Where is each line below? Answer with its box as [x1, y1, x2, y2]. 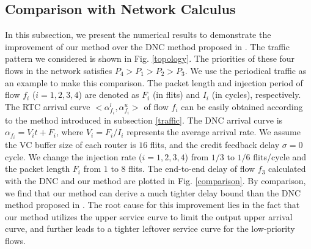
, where [56, 125, 84, 138]
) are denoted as [78, 88, 139, 101]
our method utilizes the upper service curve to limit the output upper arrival [5, 210, 293, 223]
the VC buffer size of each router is [5, 138, 136, 151]
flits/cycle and [253, 150, 307, 163]
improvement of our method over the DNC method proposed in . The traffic [5, 40, 290, 53]
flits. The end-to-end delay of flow [128, 162, 255, 175]
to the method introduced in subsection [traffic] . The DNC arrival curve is [5, 113, 283, 126]
